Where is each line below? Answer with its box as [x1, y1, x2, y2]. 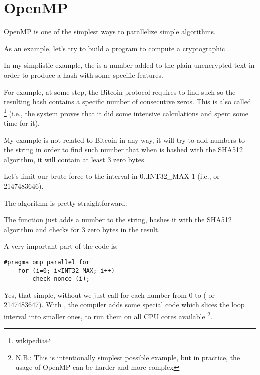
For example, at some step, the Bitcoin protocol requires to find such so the [4, 86, 236, 97]
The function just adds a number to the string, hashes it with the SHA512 [4, 214, 232, 225]
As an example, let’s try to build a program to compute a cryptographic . [4, 43, 229, 53]
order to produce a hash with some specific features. [4, 69, 163, 80]
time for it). [4, 117, 40, 128]
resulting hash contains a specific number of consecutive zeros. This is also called [4, 96, 251, 107]
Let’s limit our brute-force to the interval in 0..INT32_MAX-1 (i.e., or [4, 171, 220, 181]
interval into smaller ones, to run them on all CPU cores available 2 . [4, 310, 213, 321]
